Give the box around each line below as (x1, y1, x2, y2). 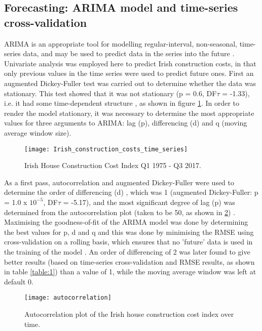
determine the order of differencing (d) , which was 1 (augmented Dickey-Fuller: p (4, 187, 258, 197)
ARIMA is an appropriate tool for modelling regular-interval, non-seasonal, (4, 38, 237, 49)
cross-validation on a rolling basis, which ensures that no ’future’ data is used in (4, 236, 253, 247)
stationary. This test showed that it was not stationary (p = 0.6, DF (4, 88, 217, 98)
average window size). (4, 127, 71, 138)
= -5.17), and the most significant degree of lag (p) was (63, 196, 235, 207)
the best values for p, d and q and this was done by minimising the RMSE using (4, 226, 254, 237)
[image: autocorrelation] (24, 294, 111, 302)
